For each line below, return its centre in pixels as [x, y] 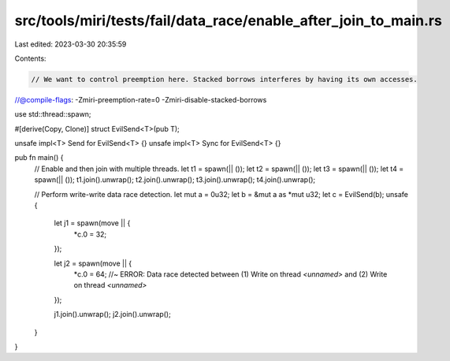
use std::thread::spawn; [53, 114]
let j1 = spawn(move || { [92, 223]
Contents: [30, 58]
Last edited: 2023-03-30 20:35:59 [71, 44]
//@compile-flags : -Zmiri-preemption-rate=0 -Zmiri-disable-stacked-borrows [141, 99]
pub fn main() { [39, 158]
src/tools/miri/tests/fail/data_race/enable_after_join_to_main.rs [229, 20]
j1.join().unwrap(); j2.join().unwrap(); [112, 314]
